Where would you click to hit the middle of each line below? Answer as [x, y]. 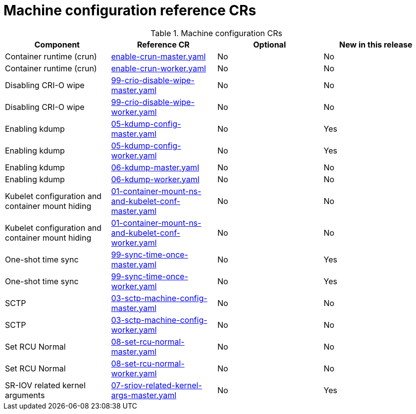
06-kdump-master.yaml [155, 167]
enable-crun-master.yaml [158, 56]
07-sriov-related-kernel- [156, 385]
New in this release [376, 44]
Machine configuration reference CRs [130, 10]
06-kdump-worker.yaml [155, 179]
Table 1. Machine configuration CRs [216, 33]
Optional [270, 44]
